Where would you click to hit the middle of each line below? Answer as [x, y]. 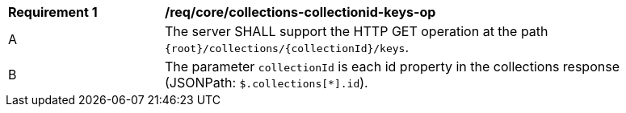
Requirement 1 [53, 12]
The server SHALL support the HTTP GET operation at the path [357, 31]
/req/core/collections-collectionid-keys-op [300, 12]
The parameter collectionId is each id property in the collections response [392, 67]
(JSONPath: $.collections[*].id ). [267, 83]
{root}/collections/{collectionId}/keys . [287, 47]
